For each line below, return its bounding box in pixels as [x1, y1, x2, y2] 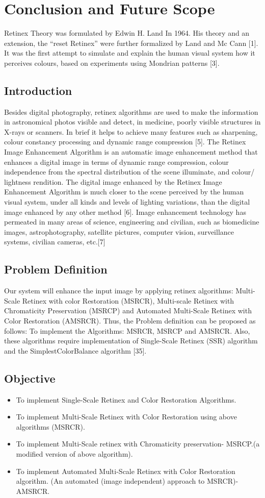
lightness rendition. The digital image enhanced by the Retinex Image [4, 176, 222, 187]
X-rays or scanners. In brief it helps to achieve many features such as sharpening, [4, 126, 258, 137]
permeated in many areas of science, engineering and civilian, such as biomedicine [4, 216, 259, 227]
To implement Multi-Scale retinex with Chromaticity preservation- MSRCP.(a [16, 438, 260, 449]
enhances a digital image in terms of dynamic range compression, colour [4, 156, 229, 167]
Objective [4, 370, 56, 386]
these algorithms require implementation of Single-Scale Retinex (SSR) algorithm [4, 335, 258, 346]
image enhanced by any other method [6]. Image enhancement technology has [4, 206, 246, 217]
